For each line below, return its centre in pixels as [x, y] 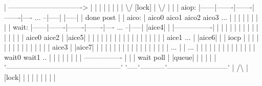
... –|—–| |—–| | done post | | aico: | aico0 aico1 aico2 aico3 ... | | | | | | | [146, 17]
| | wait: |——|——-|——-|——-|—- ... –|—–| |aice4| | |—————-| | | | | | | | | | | [131, 27]
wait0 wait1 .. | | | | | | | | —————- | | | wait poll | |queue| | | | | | [110, 57]
